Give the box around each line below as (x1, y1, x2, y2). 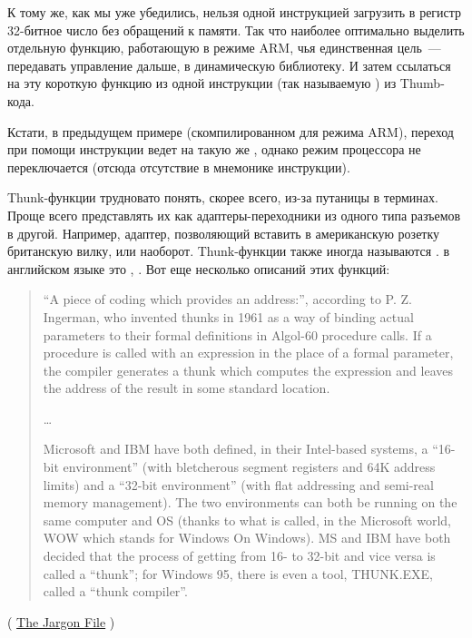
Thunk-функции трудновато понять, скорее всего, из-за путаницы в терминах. (7, 188, 438, 207)
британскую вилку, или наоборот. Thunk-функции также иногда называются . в (7, 241, 450, 260)
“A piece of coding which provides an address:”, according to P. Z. (43, 290, 412, 309)
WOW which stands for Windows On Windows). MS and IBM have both (43, 528, 451, 547)
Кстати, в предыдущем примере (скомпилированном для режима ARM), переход (7, 122, 454, 141)
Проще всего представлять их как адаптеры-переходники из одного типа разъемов (7, 205, 461, 224)
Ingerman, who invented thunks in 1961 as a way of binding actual (43, 307, 414, 326)
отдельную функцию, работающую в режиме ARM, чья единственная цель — (7, 38, 441, 57)
